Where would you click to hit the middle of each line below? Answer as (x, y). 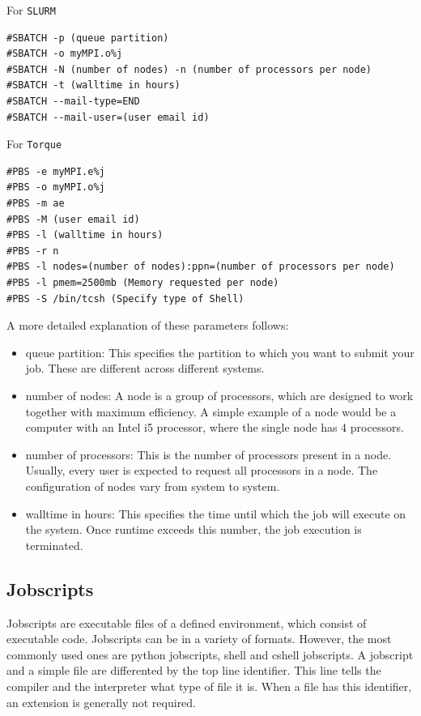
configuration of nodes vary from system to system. (153, 486)
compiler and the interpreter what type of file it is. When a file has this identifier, (209, 686)
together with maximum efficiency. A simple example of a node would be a (211, 411)
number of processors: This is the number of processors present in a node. (208, 454)
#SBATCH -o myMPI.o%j (65, 54)
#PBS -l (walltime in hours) (85, 235)
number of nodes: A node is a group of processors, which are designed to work (219, 395)
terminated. (54, 545)
